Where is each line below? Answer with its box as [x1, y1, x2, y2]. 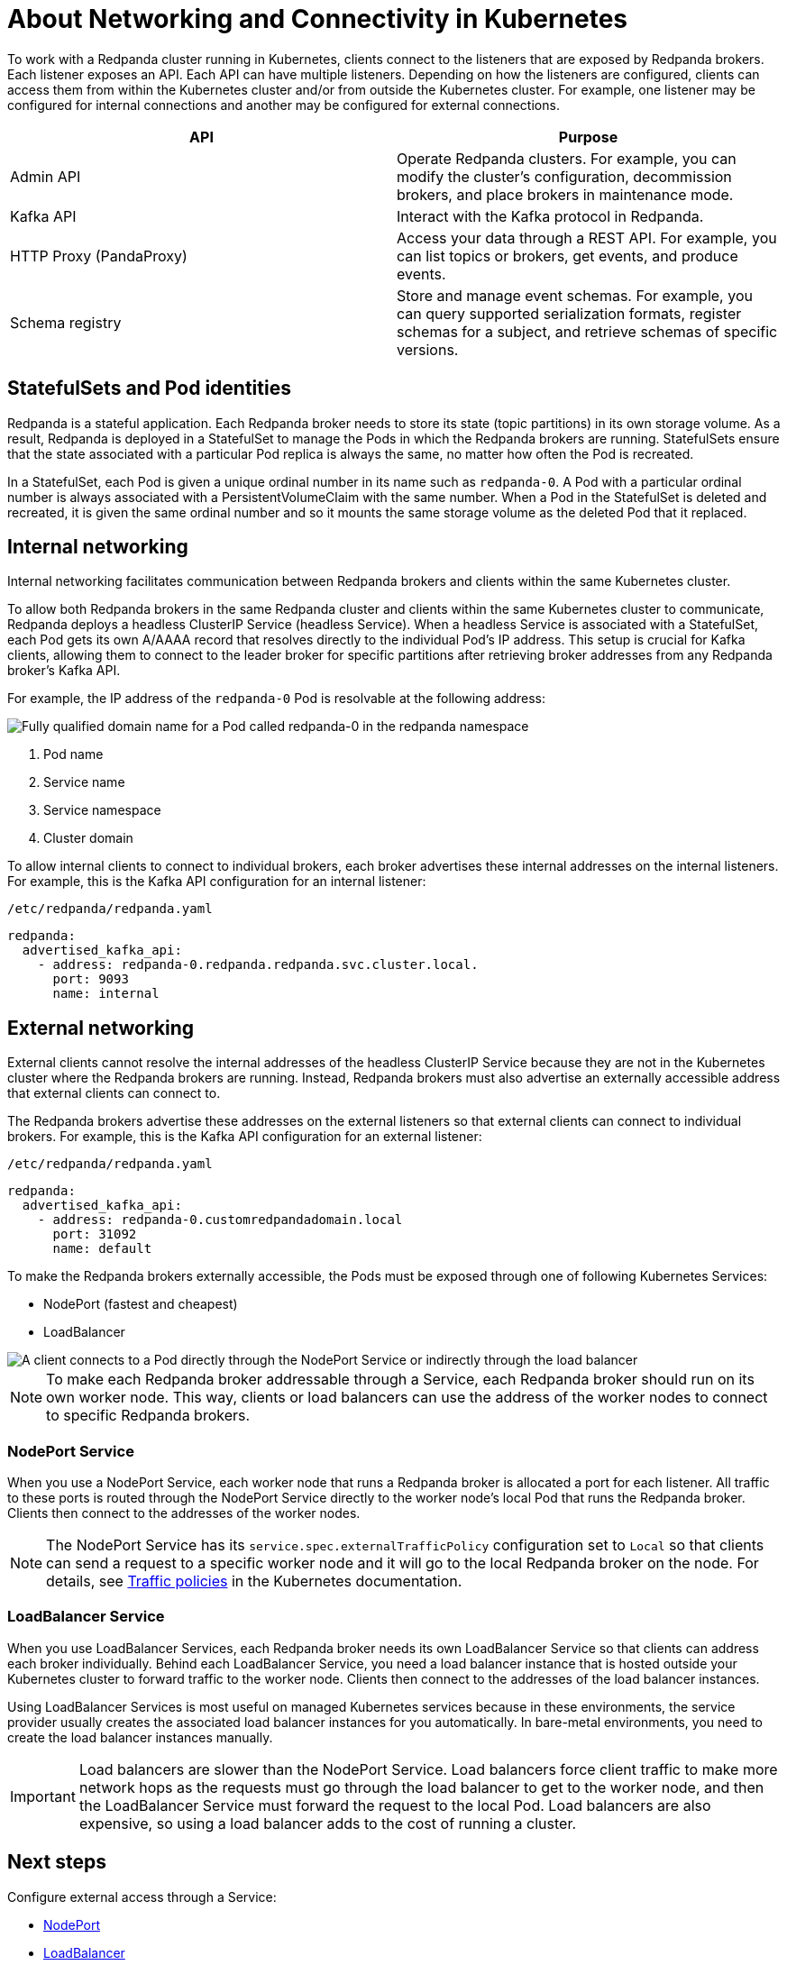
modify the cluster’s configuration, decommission [397, 167, 732, 186]
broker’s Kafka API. [7, 663, 121, 679]
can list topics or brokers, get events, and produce [397, 246, 738, 265]
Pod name [43, 746, 104, 763]
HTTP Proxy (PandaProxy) [10, 246, 188, 265]
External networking [7, 1016, 195, 1039]
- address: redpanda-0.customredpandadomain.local [37, 1212, 403, 1228]
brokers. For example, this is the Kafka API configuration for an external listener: [7, 1129, 482, 1145]
